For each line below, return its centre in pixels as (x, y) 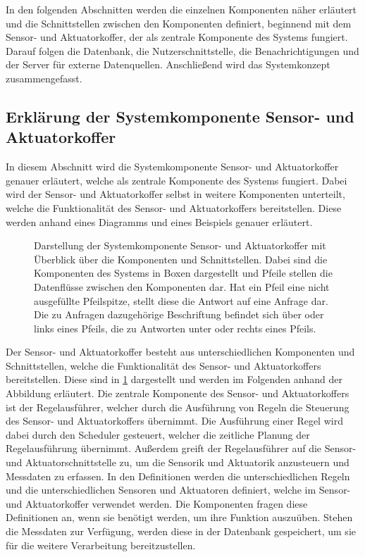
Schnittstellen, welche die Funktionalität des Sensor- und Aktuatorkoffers (163, 365)
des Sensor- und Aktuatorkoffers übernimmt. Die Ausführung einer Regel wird (174, 421)
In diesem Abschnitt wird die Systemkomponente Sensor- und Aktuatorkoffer (172, 167)
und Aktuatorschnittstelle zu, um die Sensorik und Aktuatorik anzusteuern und (178, 462)
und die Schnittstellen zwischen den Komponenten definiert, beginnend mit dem (179, 23)
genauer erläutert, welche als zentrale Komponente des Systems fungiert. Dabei (177, 180)
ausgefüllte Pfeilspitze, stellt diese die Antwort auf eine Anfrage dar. (181, 300)
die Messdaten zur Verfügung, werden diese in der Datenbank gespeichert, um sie (181, 531)
